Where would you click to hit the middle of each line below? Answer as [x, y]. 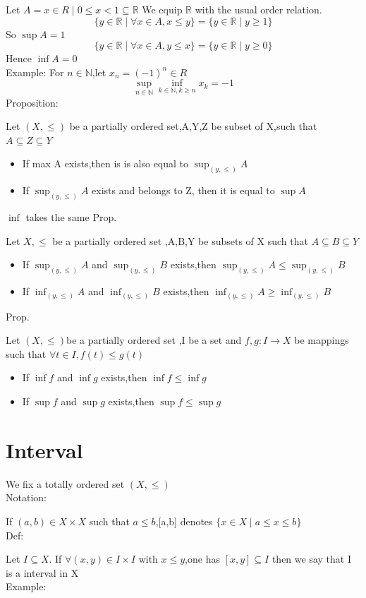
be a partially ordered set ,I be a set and [154, 340]
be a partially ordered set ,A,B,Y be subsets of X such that [180, 240]
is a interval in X [42, 572]
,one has [202, 559]
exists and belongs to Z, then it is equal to [183, 190]
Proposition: [32, 102]
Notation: [26, 497]
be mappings [322, 340]
